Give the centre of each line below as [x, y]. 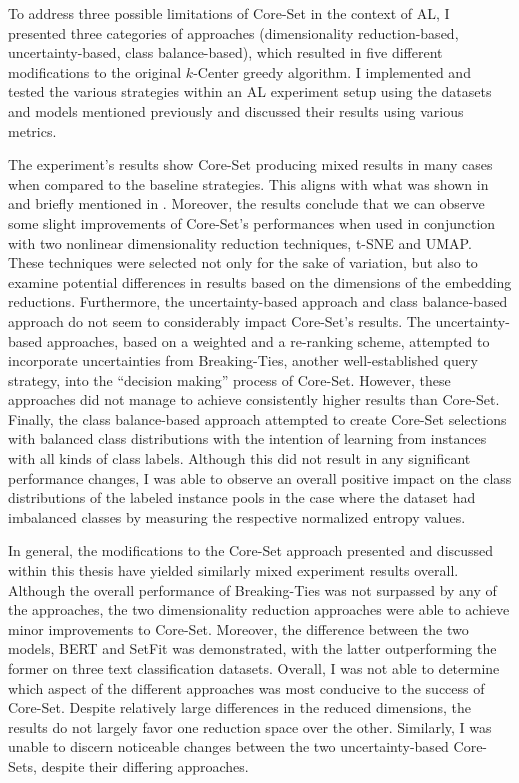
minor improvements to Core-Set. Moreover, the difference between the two [238, 628]
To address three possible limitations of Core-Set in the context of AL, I [229, 13]
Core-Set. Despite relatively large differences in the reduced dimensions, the [240, 707]
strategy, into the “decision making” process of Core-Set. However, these [229, 379]
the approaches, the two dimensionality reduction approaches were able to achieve [259, 609]
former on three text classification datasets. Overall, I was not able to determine [254, 668]
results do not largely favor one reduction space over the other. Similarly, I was [250, 726]
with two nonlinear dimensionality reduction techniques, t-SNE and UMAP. [240, 242]
